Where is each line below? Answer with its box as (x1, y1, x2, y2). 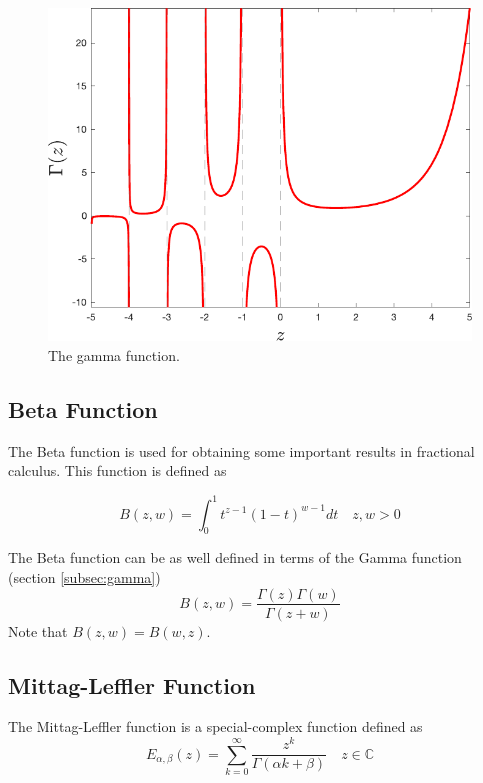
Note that (8, 620, 68, 641)
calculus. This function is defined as (8, 460, 227, 481)
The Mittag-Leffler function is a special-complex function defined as (8, 716, 423, 737)
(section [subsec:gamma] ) (8, 566, 161, 587)
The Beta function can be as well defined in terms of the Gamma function (8, 547, 462, 568)
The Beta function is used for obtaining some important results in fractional (8, 440, 475, 461)
